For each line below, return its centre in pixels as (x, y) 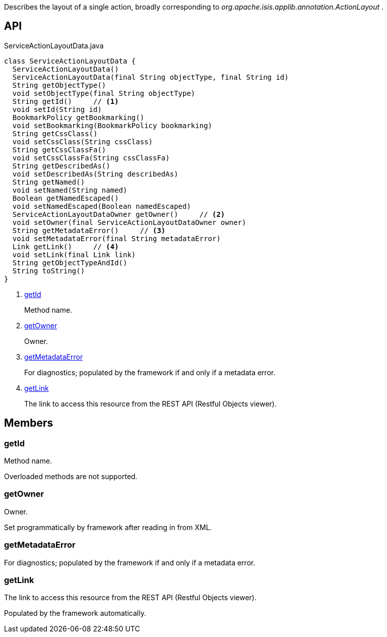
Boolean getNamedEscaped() (66, 198)
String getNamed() (49, 182)
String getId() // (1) (66, 101)
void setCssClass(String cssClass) (83, 141)
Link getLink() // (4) (66, 246)
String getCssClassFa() (59, 150)
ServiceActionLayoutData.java (54, 45)
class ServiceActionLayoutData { (70, 61)
